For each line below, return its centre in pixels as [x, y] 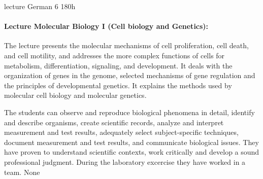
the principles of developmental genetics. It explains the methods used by [118, 85]
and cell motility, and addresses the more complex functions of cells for [114, 55]
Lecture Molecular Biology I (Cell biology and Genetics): [106, 26]
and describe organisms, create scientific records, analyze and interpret [114, 122]
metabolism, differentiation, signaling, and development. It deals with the [118, 65]
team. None [22, 172]
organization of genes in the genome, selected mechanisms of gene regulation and [130, 75]
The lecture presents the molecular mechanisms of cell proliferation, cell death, [126, 45]
